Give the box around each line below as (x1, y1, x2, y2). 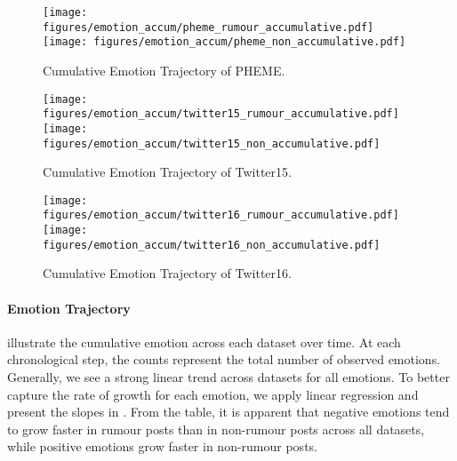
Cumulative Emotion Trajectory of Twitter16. (43, 264, 292, 282)
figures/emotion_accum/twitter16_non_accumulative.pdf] (43, 238, 381, 251)
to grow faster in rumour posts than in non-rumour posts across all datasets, (7, 419, 425, 438)
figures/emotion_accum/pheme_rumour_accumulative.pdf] (43, 20, 374, 34)
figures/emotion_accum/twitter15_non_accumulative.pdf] (43, 137, 381, 150)
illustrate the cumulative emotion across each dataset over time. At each (7, 332, 401, 351)
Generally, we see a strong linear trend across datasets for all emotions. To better (7, 367, 450, 385)
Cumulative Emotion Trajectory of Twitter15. (43, 163, 292, 181)
